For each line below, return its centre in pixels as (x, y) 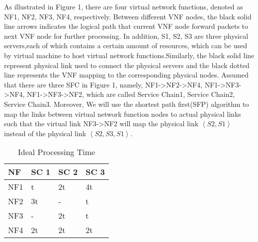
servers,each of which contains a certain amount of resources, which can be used (126, 45)
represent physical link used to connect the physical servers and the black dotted (127, 65)
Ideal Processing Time (56, 152)
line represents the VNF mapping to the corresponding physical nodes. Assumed (127, 75)
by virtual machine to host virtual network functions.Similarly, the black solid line (129, 55)
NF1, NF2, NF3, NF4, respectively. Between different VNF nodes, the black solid (128, 16)
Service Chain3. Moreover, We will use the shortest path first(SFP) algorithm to (127, 104)
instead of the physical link (45, 133)
